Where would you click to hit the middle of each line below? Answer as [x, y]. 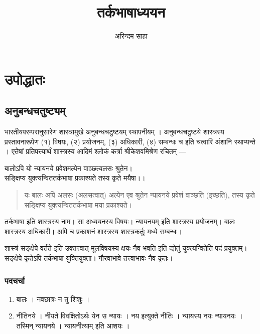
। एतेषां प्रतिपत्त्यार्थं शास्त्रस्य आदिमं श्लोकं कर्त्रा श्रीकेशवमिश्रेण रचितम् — [95, 151]
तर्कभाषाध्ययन [131, 12]
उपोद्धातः [25, 78]
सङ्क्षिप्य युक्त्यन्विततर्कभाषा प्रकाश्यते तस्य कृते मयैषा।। [75, 178]
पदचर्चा [15, 280]
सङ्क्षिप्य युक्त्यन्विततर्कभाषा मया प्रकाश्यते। [78, 204]
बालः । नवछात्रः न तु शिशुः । [53, 299]
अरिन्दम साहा [131, 36]
